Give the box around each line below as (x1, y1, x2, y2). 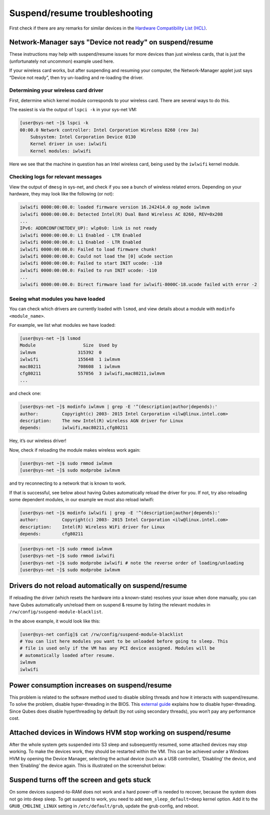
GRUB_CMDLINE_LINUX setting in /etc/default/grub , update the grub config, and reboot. (9, 802, 199, 809)
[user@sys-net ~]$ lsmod (19, 336, 81, 341)
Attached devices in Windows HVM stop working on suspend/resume (9, 728, 231, 737)
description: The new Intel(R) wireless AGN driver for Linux (19, 418, 183, 424)
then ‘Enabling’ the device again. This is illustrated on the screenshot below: (9, 762, 166, 769)
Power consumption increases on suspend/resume (9, 681, 172, 689)
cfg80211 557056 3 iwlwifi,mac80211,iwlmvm (19, 370, 165, 376)
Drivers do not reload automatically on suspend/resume (9, 581, 187, 590)
